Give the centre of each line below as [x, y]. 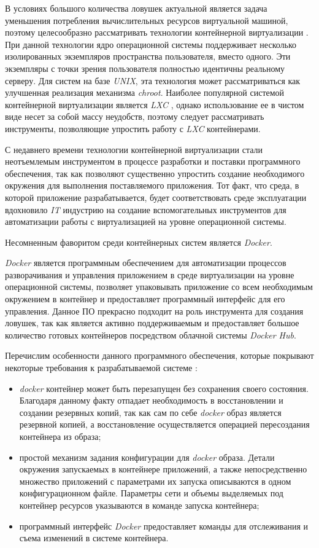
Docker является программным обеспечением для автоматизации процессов [146, 263]
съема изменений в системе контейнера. [94, 538]
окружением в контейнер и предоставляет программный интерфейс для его [145, 299]
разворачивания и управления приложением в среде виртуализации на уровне [150, 274]
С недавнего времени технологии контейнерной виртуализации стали [134, 149]
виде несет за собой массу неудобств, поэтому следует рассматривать [135, 116]
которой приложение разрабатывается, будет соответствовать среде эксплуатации [156, 197]
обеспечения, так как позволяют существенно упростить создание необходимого [155, 173]
